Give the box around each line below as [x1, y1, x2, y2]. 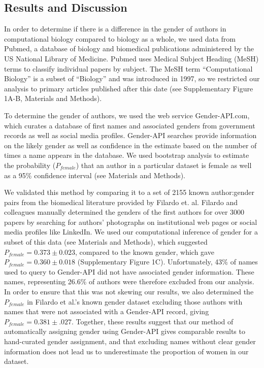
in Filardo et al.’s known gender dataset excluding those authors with [27, 296, 243, 307]
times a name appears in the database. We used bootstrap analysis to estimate [4, 150, 249, 160]
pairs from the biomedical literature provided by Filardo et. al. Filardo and [4, 196, 238, 207]
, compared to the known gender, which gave [75, 246, 214, 257]
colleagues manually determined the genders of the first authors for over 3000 [4, 207, 245, 217]
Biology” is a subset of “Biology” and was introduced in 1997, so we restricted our [4, 73, 260, 84]
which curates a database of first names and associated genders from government [4, 120, 255, 130]
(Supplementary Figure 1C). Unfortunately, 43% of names [77, 256, 258, 267]
